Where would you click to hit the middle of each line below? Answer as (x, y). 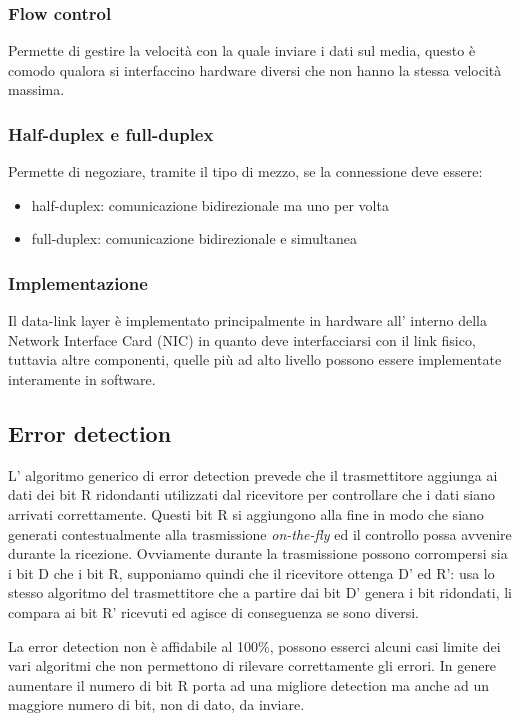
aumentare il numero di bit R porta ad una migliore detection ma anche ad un (249, 684)
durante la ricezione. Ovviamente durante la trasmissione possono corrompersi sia (258, 553)
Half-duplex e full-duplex (111, 133)
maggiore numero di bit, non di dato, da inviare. (156, 704)
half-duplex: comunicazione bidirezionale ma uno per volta (210, 204)
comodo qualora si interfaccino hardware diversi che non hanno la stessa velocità (255, 69)
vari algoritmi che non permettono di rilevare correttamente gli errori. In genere (252, 665)
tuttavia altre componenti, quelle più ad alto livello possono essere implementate (255, 359)
